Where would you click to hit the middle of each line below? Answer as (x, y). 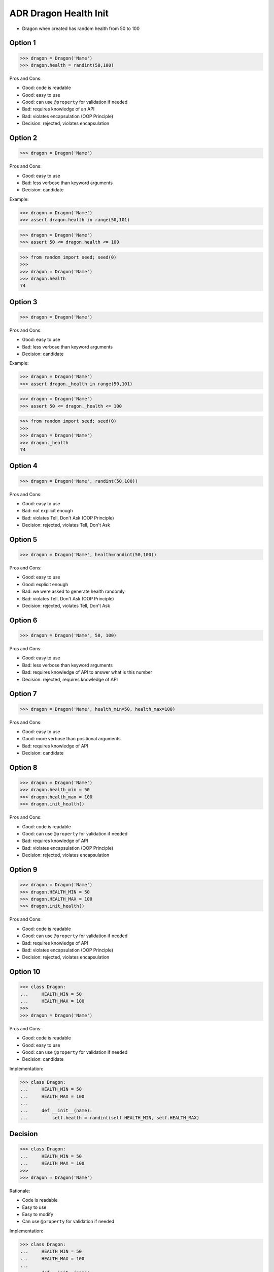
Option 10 (25, 972)
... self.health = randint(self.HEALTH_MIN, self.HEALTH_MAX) (110, 1118)
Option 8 (23, 768)
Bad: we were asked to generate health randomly (74, 591)
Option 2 (23, 138)
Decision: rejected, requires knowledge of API (70, 679)
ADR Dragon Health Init (59, 13)
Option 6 (23, 620)
